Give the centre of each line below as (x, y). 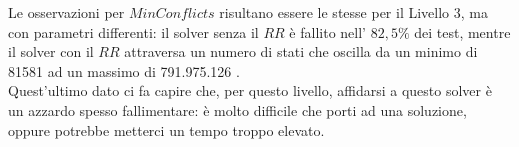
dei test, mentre (462, 31)
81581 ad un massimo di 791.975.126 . (124, 70)
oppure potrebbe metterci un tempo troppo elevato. (166, 129)
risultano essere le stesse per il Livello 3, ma (353, 12)
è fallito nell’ (327, 31)
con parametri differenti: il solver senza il (133, 31)
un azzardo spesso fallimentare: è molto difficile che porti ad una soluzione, (237, 109)
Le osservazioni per (66, 12)
